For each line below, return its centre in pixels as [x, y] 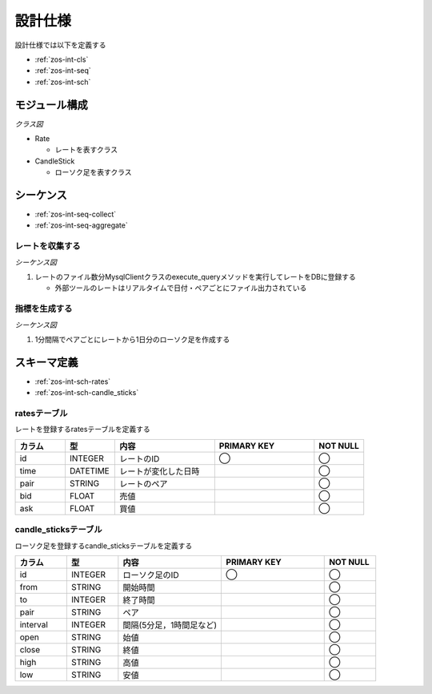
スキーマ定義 [46, 362]
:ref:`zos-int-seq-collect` [76, 214]
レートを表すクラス [86, 150]
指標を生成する [44, 309]
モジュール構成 [51, 105]
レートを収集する [48, 246]
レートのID [140, 458]
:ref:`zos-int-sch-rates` [73, 381]
